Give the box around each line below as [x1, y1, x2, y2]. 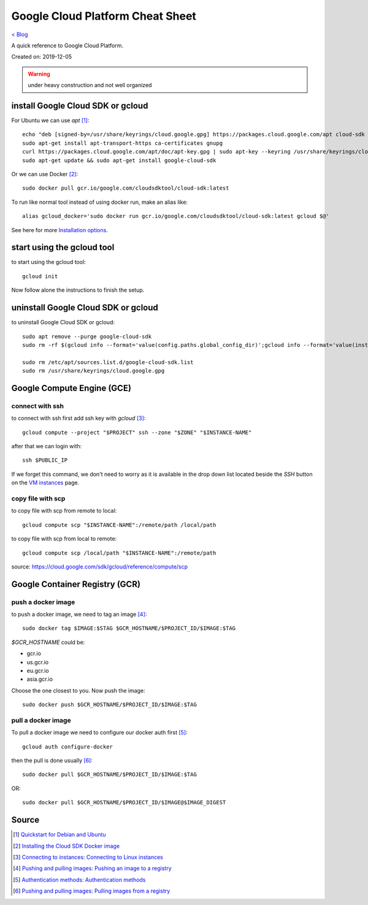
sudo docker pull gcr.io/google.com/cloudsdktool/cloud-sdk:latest [22, 185, 229, 192]
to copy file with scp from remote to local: [11, 507, 117, 515]
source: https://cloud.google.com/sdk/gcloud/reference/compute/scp [11, 562, 188, 570]
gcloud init [22, 273, 58, 279]
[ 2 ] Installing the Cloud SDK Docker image [13, 842, 120, 850]
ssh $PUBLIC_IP [22, 457, 68, 464]
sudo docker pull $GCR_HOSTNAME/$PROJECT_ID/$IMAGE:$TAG [22, 771, 197, 778]
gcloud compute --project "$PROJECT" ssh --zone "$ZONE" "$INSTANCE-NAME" [22, 429, 252, 436]
